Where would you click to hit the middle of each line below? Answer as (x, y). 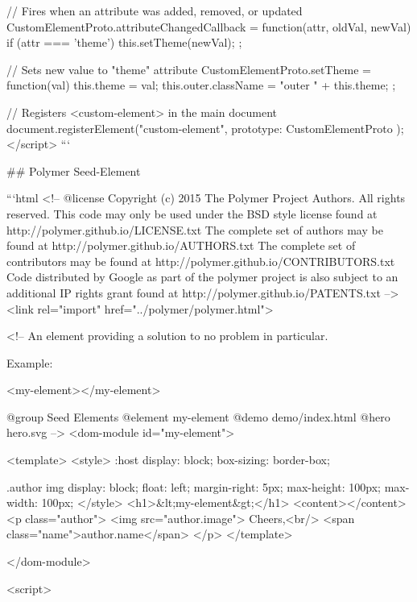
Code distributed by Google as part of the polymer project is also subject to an (202, 277)
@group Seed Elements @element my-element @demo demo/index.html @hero (198, 416)
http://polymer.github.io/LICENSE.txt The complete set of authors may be (195, 229)
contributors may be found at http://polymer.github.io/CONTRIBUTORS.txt (201, 261)
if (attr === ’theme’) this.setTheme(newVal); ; (124, 42)
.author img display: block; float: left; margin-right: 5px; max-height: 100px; (194, 486)
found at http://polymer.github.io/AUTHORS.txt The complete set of (181, 245)
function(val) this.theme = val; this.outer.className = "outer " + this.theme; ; (201, 85)
